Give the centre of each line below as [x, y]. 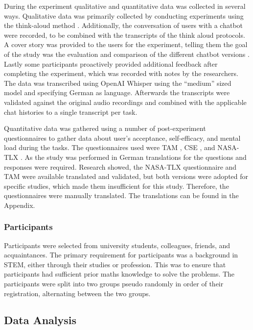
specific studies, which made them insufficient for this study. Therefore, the [116, 186]
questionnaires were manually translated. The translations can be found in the [121, 195]
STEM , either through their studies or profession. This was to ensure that [115, 264]
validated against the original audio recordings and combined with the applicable [125, 102]
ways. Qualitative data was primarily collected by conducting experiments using [124, 15]
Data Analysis [40, 319]
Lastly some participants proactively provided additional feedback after [111, 63]
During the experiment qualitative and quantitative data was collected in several [125, 6]
